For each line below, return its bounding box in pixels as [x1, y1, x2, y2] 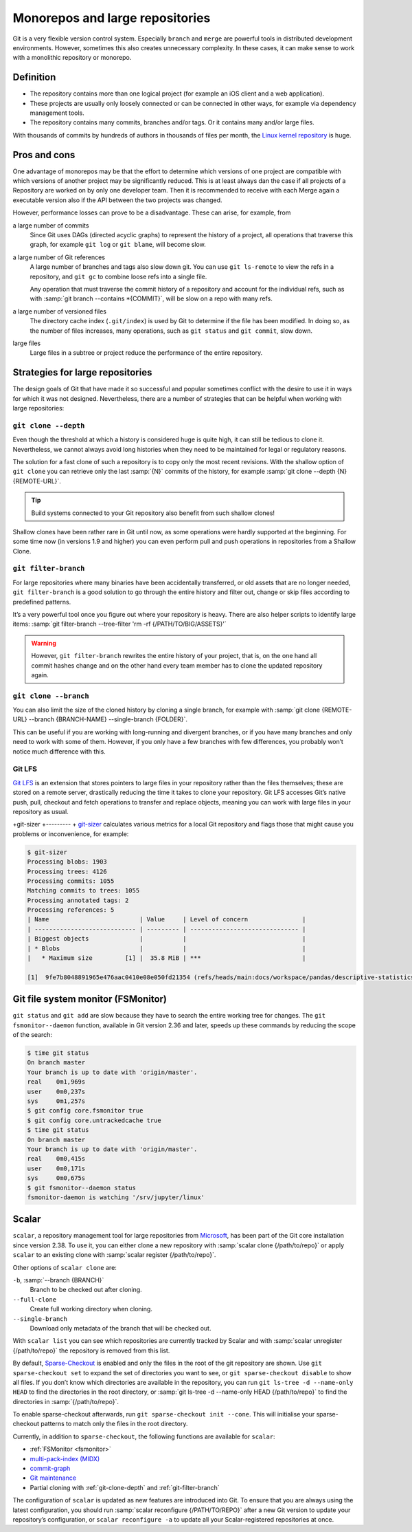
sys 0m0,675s [27, 1174, 86, 1182]
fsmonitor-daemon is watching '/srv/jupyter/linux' [27, 1193, 205, 1201]
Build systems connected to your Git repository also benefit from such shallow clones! [31, 509, 275, 517]
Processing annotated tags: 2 [27, 896, 129, 904]
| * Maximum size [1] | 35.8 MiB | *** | [27, 954, 306, 962]
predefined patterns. [12, 598, 71, 606]
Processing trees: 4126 [27, 867, 108, 875]
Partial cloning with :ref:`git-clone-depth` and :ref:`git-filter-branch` [30, 1483, 220, 1491]
